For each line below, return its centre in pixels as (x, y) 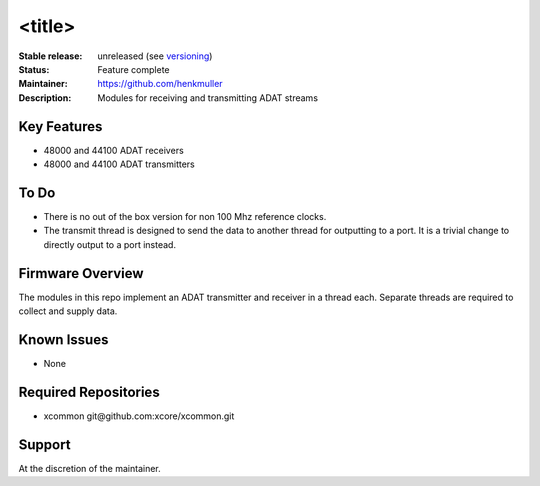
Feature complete (133, 69)
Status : (34, 69)
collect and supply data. (68, 311)
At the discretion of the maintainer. (90, 468)
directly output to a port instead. (110, 244)
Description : (45, 97)
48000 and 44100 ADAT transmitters (119, 164)
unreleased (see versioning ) (155, 56)
